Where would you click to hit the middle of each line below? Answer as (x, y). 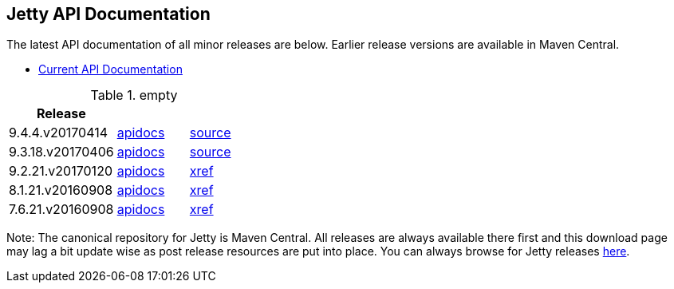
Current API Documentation (110, 69)
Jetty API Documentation (108, 14)
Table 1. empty (134, 95)
